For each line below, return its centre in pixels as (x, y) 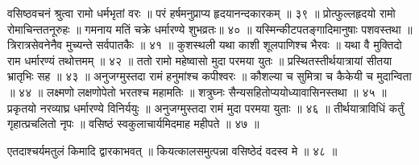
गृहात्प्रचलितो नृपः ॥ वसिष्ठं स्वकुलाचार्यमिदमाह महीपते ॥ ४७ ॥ (133, 124)
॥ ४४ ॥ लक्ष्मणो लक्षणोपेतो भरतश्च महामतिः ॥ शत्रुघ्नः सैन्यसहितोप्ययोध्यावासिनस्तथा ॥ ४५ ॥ (197, 91)
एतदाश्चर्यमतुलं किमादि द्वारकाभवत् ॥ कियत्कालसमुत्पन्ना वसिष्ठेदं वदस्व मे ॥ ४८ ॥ (172, 150)
